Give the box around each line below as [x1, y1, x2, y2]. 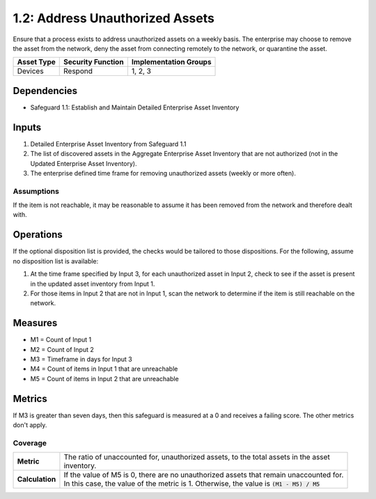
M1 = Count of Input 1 [30, 335, 92, 344]
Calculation [17, 475, 56, 484]
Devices [17, 66, 45, 76]
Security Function [63, 57, 125, 67]
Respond [63, 66, 93, 76]
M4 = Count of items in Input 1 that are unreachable [30, 364, 178, 373]
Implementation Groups [131, 57, 212, 67]
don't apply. [13, 421, 47, 429]
